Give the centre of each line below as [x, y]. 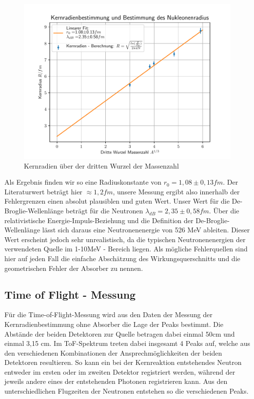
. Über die [224, 210]
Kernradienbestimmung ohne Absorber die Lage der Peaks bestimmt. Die [114, 324]
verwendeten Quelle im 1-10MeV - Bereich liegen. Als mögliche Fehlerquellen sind [126, 249]
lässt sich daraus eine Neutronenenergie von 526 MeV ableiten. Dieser [146, 230]
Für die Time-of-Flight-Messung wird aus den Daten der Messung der [108, 314]
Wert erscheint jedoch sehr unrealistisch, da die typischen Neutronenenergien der [125, 239]
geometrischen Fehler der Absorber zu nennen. [74, 268]
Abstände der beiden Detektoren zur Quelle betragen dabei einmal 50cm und [120, 333]
